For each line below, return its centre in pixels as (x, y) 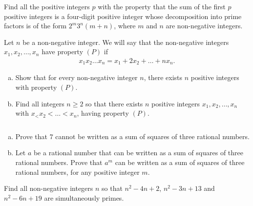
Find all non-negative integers (49, 188)
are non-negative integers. (204, 26)
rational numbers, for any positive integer (77, 172)
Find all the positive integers (47, 6)
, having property (103, 113)
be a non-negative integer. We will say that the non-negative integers (126, 42)
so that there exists (114, 103)
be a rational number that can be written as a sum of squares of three (138, 153)
